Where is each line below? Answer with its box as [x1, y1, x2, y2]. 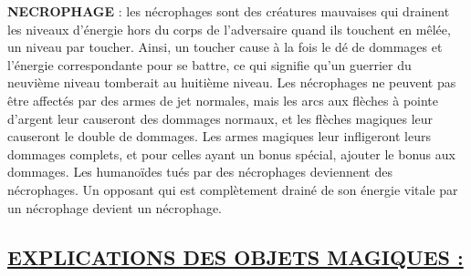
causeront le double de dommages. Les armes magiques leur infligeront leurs [7, 127, 431, 146]
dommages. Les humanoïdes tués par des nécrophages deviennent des [7, 162, 392, 181]
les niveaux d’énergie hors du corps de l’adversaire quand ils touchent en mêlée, [7, 19, 451, 38]
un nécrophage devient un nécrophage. [7, 198, 222, 217]
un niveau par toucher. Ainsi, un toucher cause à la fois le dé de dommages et [7, 37, 443, 56]
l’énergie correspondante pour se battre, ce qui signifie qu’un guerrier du [7, 55, 412, 74]
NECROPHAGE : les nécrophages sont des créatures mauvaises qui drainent [7, 2, 450, 20]
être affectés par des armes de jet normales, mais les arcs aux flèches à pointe [7, 90, 439, 109]
